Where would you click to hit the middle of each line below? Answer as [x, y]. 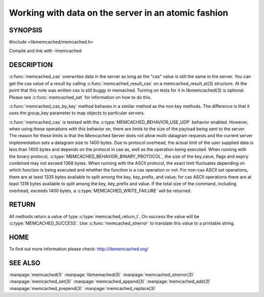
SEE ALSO [25, 263]
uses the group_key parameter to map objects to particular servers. [77, 113]
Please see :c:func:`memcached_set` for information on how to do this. [80, 97]
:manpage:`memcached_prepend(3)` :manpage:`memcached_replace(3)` [83, 288]
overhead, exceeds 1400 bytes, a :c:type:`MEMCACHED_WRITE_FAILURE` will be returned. [100, 191]
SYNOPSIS [26, 30]
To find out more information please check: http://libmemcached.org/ [79, 249]
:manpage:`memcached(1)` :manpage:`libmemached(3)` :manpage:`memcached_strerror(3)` [102, 274]
